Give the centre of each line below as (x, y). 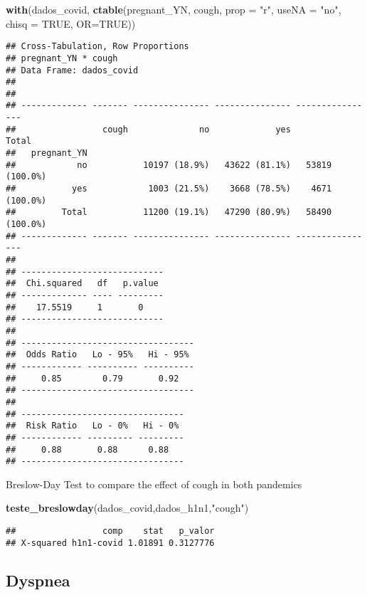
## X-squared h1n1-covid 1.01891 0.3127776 (110, 543)
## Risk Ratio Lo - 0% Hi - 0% (92, 426)
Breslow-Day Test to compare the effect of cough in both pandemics (154, 484)
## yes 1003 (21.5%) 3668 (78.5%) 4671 (169, 189)
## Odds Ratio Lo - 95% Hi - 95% (97, 355)
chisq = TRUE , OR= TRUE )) (71, 23)
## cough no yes (148, 129)
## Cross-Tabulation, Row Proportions (97, 47)
